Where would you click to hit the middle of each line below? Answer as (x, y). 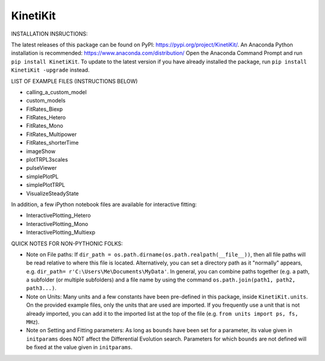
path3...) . (41, 288)
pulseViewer (42, 168)
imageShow (41, 151)
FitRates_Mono (45, 126)
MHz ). (33, 322)
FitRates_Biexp (45, 109)
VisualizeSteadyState (53, 193)
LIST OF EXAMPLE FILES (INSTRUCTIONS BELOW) (74, 81)
